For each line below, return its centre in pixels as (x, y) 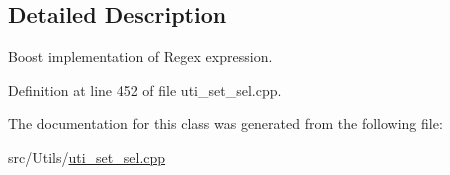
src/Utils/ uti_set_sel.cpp (87, 156)
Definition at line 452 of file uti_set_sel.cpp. (145, 89)
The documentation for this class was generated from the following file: (225, 123)
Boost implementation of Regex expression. (140, 56)
